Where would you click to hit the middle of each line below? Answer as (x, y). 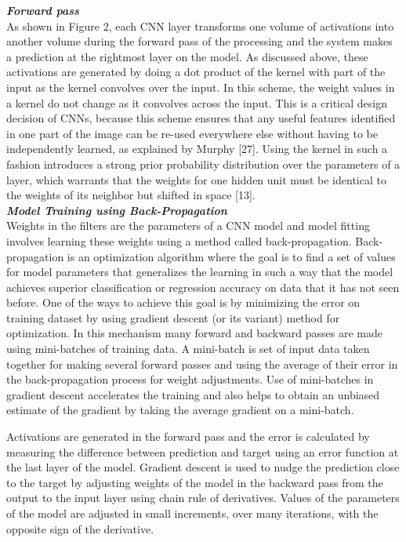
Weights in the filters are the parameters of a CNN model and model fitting (188, 226)
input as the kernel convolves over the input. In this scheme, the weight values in (201, 87)
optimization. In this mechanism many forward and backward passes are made (195, 333)
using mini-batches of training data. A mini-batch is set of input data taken (188, 349)
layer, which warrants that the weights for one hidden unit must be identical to (196, 179)
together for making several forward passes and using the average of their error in (202, 364)
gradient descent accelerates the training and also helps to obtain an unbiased (193, 394)
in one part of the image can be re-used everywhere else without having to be (192, 133)
